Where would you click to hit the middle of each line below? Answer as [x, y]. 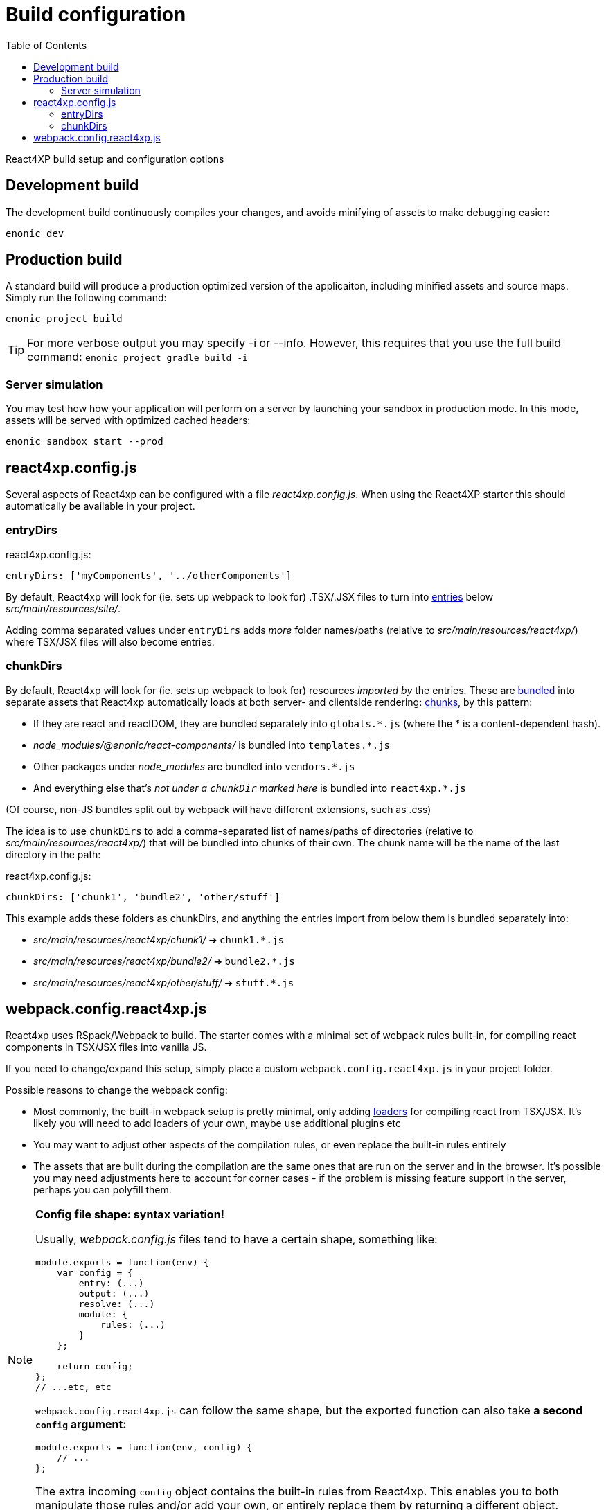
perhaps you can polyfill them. [103, 1190]
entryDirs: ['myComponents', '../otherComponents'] [149, 575]
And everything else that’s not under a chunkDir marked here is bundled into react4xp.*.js [250, 788]
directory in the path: [53, 854]
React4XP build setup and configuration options [115, 159]
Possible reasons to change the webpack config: [117, 1090]
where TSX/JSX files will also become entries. [110, 641]
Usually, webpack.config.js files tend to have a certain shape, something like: [237, 1240]
